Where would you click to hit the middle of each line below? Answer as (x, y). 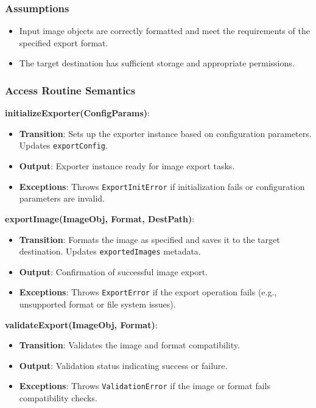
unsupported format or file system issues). (97, 304)
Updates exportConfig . (63, 145)
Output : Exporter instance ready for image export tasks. (127, 166)
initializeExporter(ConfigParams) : (77, 113)
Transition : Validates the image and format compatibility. (129, 345)
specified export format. (64, 42)
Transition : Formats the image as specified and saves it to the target (149, 239)
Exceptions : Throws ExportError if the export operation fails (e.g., (148, 292)
